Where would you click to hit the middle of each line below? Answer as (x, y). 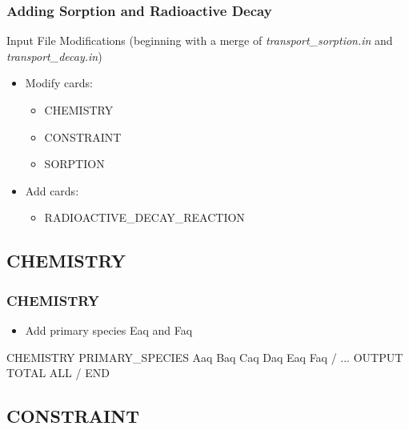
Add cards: (52, 190)
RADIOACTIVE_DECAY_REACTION (144, 217)
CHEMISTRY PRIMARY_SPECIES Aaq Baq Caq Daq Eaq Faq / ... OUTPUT (205, 357)
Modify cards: (59, 83)
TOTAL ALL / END (58, 373)
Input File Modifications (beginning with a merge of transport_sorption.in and (200, 40)
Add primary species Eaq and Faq (109, 330)
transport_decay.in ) (54, 56)
